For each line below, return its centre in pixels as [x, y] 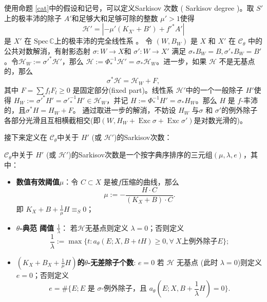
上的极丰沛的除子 [33, 18]
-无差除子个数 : [112, 262]
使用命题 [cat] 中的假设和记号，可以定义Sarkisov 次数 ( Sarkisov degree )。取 [129, 8]
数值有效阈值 [38, 182]
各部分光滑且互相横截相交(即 [52, 120]
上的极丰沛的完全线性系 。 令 [103, 41]
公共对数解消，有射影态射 [47, 51]
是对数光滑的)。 [220, 120]
